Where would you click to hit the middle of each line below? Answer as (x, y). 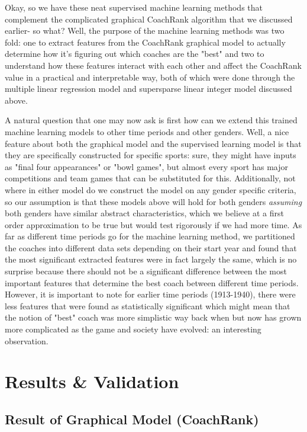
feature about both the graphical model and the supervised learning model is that (153, 143)
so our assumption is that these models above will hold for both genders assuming (153, 201)
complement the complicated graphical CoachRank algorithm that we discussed (149, 19)
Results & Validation (92, 381)
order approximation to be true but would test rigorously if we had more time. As (153, 224)
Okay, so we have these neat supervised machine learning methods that (134, 7)
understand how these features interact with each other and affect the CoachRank (153, 65)
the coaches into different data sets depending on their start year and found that (151, 247)
